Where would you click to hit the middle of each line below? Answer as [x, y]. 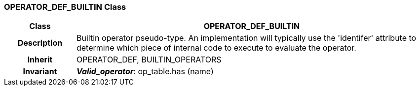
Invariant [40, 72]
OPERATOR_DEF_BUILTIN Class [65, 7]
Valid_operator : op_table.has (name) [145, 72]
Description [40, 43]
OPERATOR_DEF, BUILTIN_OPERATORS [149, 60]
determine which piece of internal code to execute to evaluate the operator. [216, 48]
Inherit [40, 60]
